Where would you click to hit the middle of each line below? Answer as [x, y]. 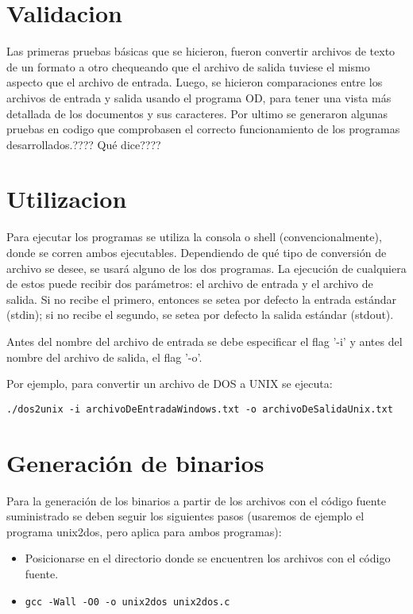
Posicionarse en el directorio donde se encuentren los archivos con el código [208, 558]
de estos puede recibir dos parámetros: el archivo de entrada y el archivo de [190, 284]
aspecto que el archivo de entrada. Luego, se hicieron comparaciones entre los [195, 82]
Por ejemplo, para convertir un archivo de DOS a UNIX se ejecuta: [170, 384]
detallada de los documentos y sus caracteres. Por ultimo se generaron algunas [197, 113]
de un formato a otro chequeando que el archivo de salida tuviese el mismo [188, 66]
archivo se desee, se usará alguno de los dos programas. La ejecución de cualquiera [206, 268]
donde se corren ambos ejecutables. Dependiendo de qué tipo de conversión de [197, 252]
